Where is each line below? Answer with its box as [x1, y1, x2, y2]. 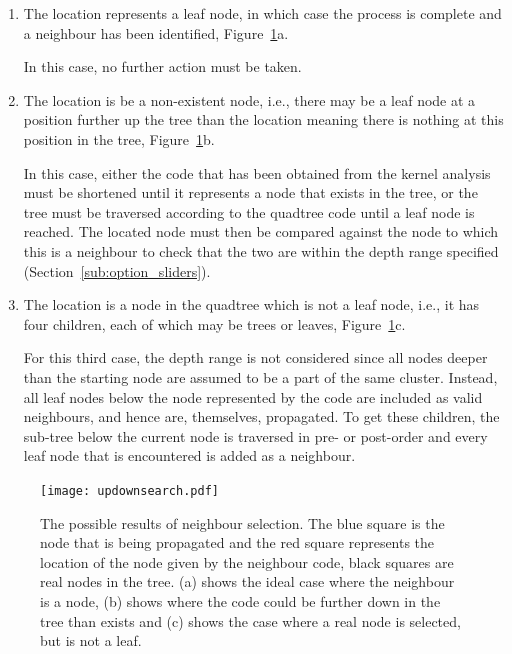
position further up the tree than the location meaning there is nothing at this [23, 109, 504, 130]
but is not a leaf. [40, 630, 142, 651]
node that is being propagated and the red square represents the [40, 532, 435, 553]
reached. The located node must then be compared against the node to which [23, 221, 499, 242]
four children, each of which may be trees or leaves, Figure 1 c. [23, 313, 406, 334]
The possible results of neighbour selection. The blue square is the [40, 512, 445, 533]
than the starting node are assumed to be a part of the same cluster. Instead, [23, 366, 498, 387]
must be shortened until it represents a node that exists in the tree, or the [23, 182, 478, 203]
